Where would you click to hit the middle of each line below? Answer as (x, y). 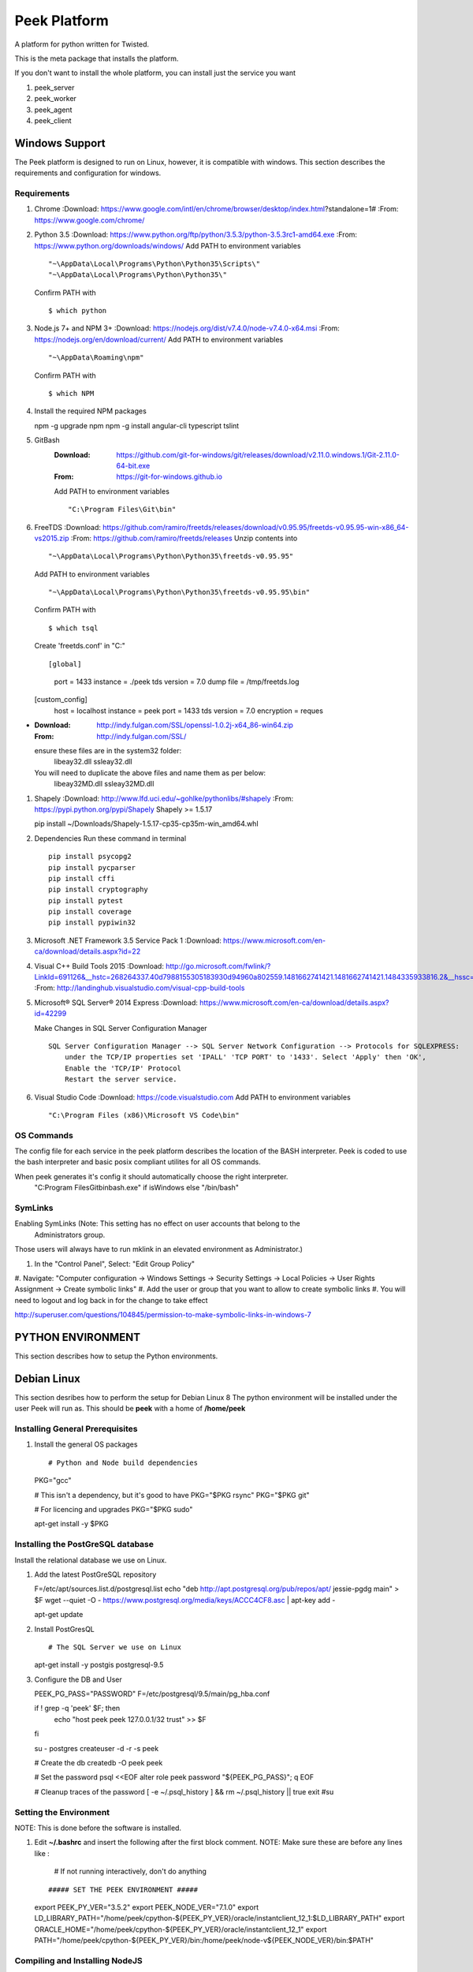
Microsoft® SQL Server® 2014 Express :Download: (116, 1003)
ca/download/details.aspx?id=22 (88, 951)
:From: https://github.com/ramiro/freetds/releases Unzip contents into (184, 538)
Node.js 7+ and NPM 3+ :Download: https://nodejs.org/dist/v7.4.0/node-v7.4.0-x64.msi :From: (187, 328)
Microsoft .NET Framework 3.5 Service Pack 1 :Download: (128, 940)
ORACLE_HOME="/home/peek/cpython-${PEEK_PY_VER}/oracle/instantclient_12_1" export (181, 1929)
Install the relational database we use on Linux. (91, 1560)
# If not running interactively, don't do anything (130, 1871)
